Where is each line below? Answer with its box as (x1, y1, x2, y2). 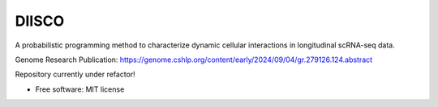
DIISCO (15, 12, 65, 30)
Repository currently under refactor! (15, 69, 135, 80)
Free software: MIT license (35, 84, 125, 94)
